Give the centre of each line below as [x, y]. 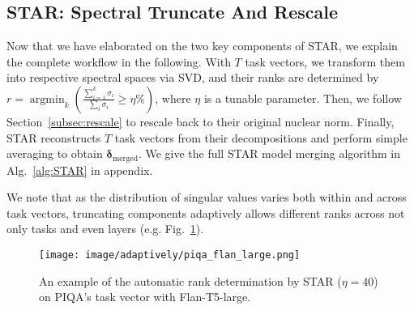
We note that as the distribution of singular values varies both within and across [207, 197]
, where [173, 98]
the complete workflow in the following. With [119, 61]
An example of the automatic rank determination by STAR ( [190, 280]
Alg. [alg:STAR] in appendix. [80, 170]
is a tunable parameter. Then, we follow [303, 98]
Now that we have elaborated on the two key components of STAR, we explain [202, 46]
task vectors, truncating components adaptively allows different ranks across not [206, 212]
